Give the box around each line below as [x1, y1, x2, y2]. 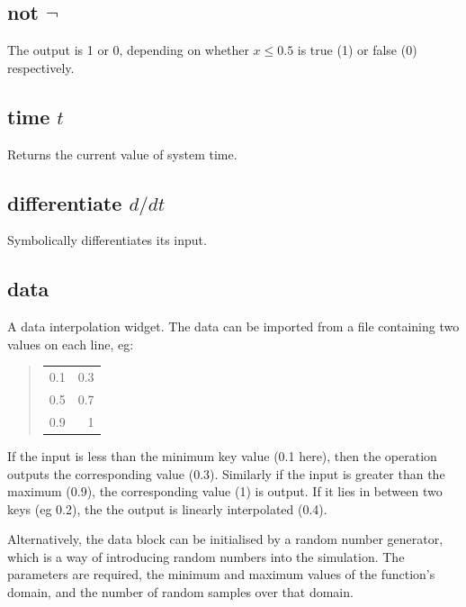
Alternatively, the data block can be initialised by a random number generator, [7, 530, 444, 548]
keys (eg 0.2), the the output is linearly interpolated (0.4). [7, 499, 327, 518]
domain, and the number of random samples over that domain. [7, 583, 354, 602]
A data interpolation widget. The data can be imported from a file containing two [7, 317, 460, 336]
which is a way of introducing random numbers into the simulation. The [7, 547, 405, 566]
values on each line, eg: [7, 334, 134, 353]
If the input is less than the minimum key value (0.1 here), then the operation [7, 446, 437, 465]
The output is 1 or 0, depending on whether [7, 41, 249, 59]
